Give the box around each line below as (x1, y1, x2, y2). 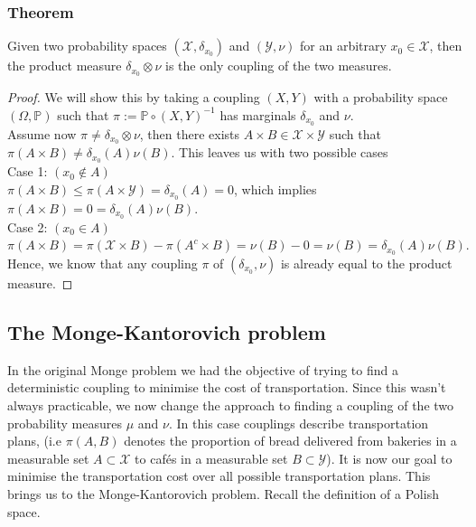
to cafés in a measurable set (135, 448, 288, 467)
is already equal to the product (280, 254, 453, 273)
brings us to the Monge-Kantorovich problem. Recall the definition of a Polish (7, 484, 439, 503)
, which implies (234, 179, 317, 198)
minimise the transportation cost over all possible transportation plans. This (7, 466, 431, 485)
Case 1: (7, 162, 48, 181)
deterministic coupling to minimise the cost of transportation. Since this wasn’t (7, 378, 446, 397)
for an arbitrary (300, 36, 387, 55)
